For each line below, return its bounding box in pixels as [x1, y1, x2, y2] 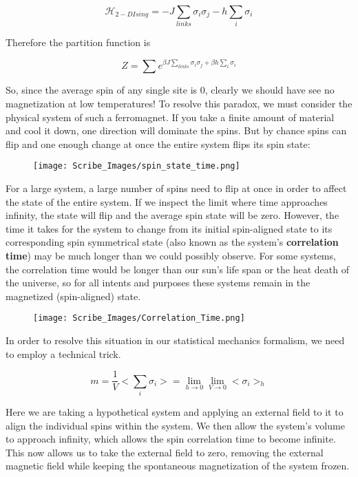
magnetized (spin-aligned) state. [6, 288, 141, 303]
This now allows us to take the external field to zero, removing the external [6, 445, 324, 459]
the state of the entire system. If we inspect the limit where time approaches [6, 194, 328, 209]
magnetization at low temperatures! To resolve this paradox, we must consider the [6, 96, 352, 110]
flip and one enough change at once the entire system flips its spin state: [6, 136, 310, 151]
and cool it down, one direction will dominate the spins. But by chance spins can [6, 123, 347, 138]
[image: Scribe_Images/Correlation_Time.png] [33, 313, 245, 324]
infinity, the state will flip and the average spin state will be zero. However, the [6, 208, 339, 222]
